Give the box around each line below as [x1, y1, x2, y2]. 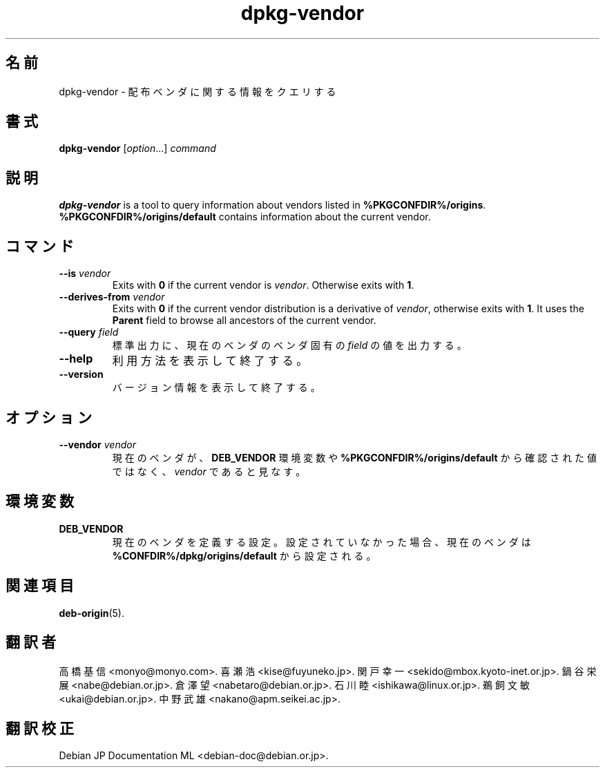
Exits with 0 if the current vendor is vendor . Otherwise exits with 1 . [112, 279, 414, 292]
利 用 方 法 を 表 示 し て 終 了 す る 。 [112, 354, 308, 368]
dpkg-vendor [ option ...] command [59, 142, 216, 155]
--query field [59, 326, 119, 338]
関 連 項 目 [6, 577, 74, 595]
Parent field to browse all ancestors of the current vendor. [112, 314, 376, 327]
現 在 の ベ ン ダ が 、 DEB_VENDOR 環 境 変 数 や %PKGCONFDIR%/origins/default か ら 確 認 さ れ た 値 [112, 451, 597, 464]
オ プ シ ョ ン [6, 408, 92, 426]
